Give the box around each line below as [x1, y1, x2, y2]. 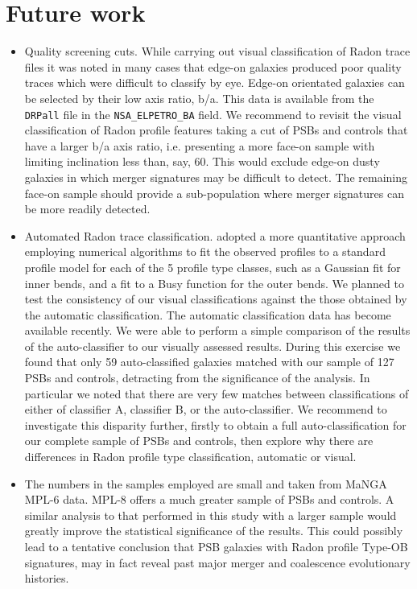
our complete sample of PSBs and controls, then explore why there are [24, 432, 374, 449]
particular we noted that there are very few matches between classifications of [24, 385, 409, 402]
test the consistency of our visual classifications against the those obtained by [24, 290, 407, 307]
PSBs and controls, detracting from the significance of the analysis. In [24, 369, 370, 386]
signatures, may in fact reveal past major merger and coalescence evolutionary [24, 554, 411, 570]
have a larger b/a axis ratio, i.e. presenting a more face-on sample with [24, 137, 375, 154]
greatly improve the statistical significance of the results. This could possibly [24, 522, 403, 539]
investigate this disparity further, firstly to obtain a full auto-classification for [24, 416, 407, 433]
